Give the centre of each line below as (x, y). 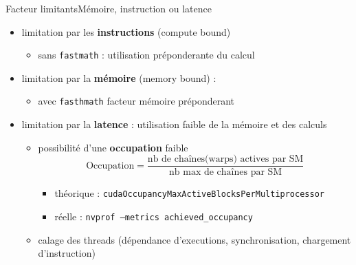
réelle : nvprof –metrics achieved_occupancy (154, 216)
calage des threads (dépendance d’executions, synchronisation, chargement (194, 239)
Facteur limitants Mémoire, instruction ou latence (109, 8)
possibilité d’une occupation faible (113, 147)
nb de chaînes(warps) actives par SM (225, 159)
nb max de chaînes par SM (226, 172)
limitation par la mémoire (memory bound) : (119, 77)
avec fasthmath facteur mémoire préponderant (136, 101)
